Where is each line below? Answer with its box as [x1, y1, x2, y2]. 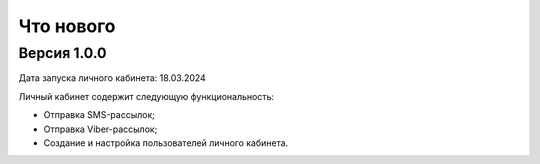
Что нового [18, 15, 116, 37]
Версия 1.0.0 [18, 44, 107, 62]
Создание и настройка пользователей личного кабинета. [43, 136, 289, 149]
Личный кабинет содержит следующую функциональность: [18, 90, 275, 102]
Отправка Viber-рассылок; [43, 123, 158, 135]
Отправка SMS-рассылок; [43, 109, 155, 121]
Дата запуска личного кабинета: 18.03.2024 [18, 72, 207, 84]
